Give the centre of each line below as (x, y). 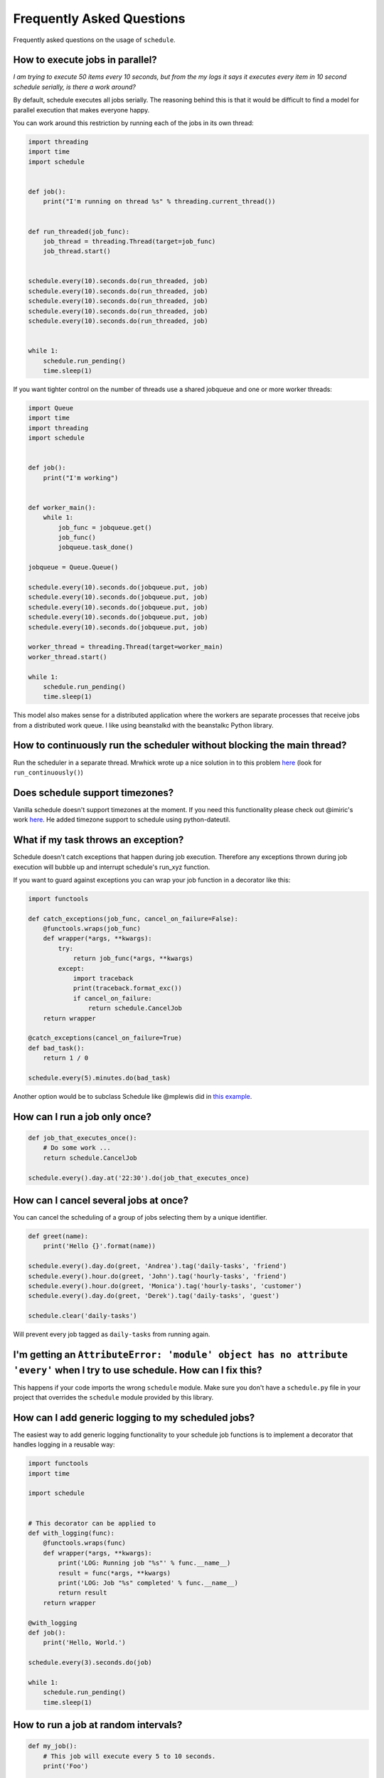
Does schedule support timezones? (94, 793)
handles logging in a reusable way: (64, 1444)
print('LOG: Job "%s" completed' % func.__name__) (148, 1583)
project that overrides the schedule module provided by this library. (113, 1397)
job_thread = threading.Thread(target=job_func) (129, 241)
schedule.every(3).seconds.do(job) (90, 1663)
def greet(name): (58, 1236)
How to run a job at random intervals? (98, 1725)
